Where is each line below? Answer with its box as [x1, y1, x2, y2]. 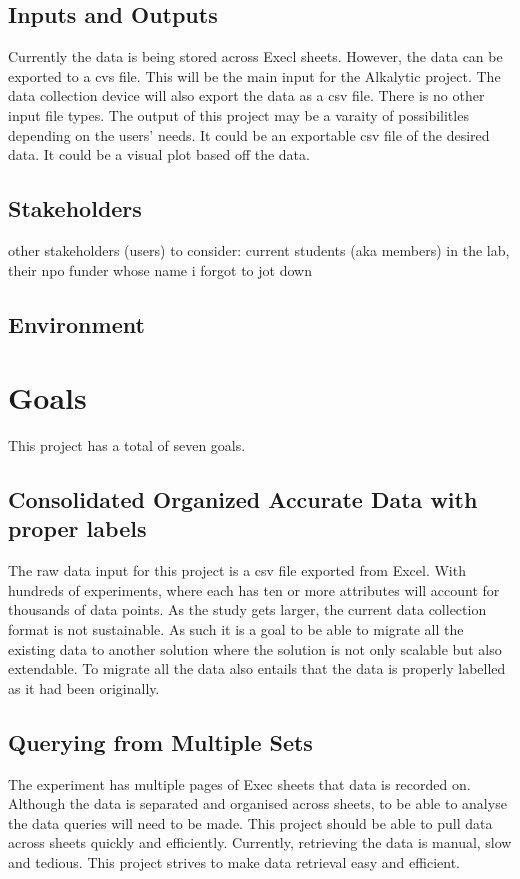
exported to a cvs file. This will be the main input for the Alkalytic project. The [8, 65, 501, 86]
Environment [8, 308, 145, 339]
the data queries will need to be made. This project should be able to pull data [8, 812, 493, 833]
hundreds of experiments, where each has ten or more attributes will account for [8, 579, 500, 600]
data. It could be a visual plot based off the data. [8, 144, 310, 165]
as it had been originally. [8, 677, 160, 698]
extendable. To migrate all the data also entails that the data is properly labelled [8, 658, 506, 679]
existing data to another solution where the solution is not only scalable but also [8, 638, 502, 659]
